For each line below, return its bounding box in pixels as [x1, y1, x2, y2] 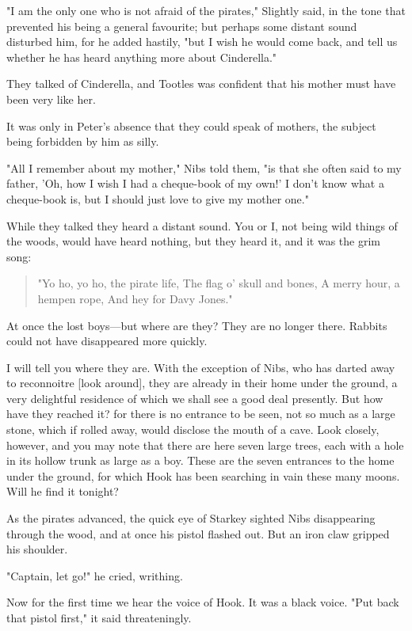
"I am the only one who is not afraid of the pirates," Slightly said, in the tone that [6, 2, 406, 18]
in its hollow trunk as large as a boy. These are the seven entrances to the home [6, 452, 395, 469]
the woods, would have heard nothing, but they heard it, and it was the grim [6, 233, 381, 249]
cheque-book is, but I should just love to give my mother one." [6, 190, 309, 207]
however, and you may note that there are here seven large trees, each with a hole [6, 436, 404, 453]
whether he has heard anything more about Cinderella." [6, 48, 277, 65]
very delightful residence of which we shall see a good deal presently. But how [6, 390, 383, 406]
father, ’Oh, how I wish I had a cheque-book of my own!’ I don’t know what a [6, 175, 384, 192]
